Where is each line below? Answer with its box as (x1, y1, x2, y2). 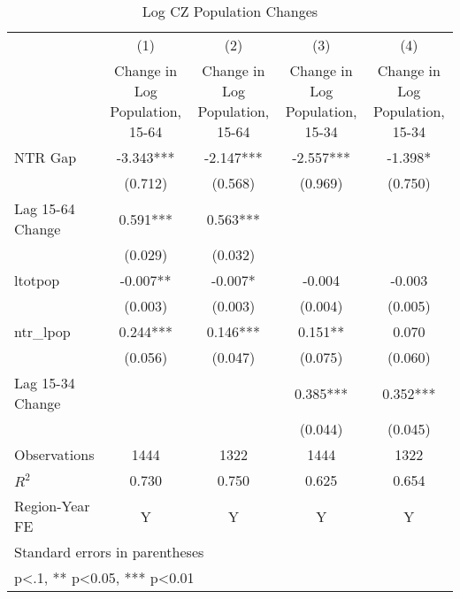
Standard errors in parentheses (14, 541, 204, 562)
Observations (14, 444, 95, 465)
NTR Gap (14, 147, 77, 167)
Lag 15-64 (14, 198, 75, 219)
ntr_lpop (14, 321, 71, 342)
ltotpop (14, 270, 60, 290)
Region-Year (14, 495, 90, 516)
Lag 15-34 (14, 372, 75, 393)
